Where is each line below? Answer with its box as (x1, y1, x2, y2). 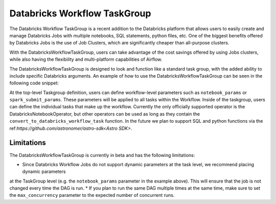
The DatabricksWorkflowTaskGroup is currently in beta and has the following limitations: (9, 152, 195, 158)
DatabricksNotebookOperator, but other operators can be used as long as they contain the (9, 110, 200, 117)
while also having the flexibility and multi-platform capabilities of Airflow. (9, 56, 163, 62)
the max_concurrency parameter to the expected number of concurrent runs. (9, 192, 175, 198)
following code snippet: (9, 80, 59, 86)
